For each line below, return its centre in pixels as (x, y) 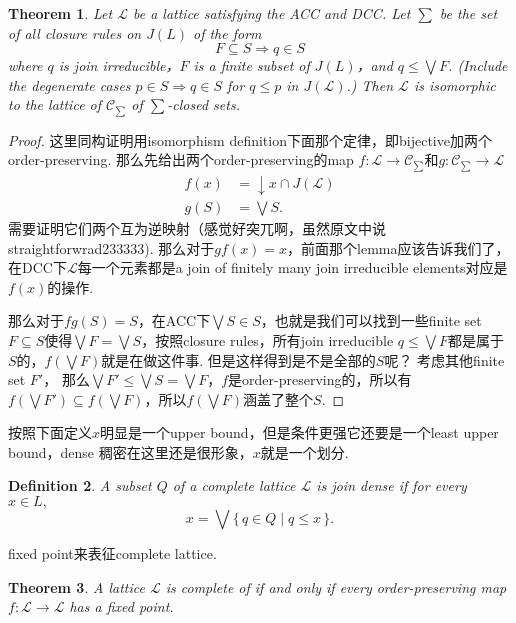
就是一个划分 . (304, 451)
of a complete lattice (234, 485)
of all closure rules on (75, 32)
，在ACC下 (174, 320)
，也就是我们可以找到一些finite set (371, 320)
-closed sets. (203, 104)
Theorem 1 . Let (60, 13)
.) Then (370, 84)
